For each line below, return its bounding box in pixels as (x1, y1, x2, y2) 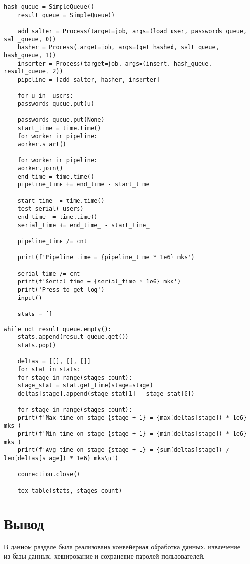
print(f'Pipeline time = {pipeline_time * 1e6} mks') (17, 254, 195, 261)
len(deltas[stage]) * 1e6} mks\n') (4, 455, 119, 462)
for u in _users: (17, 92, 74, 100)
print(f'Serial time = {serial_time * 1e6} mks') (17, 278, 181, 285)
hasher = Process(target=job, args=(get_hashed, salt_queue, (17, 44, 219, 51)
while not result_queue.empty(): (4, 325, 111, 332)
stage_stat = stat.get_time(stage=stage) (17, 382, 153, 389)
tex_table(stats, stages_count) (17, 487, 122, 494)
